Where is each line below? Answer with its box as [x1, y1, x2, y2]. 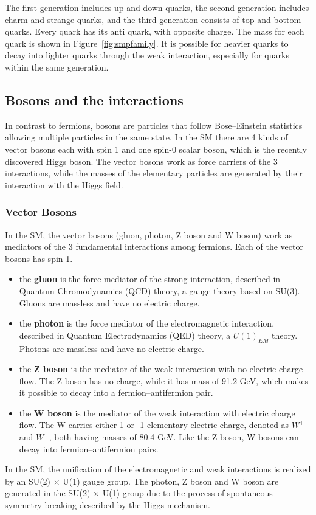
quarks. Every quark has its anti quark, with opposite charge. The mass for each [5, 25, 304, 38]
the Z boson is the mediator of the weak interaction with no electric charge [19, 362, 303, 375]
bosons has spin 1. [5, 252, 73, 264]
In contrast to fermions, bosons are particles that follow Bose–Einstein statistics [5, 119, 303, 131]
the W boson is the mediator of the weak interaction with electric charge [19, 406, 295, 419]
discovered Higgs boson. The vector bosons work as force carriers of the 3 [5, 154, 278, 167]
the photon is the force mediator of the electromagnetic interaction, [19, 317, 275, 330]
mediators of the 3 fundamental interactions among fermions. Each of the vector [5, 240, 303, 253]
